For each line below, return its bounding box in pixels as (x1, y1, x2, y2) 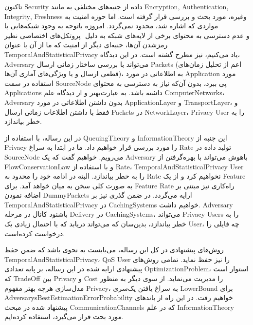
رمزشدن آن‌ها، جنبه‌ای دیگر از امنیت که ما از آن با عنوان (4, 40, 168, 50)
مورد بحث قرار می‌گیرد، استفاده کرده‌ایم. (4, 311, 124, 322)
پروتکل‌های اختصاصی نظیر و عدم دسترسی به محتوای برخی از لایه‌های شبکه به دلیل (4, 30, 250, 40)
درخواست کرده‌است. (4, 228, 65, 238)
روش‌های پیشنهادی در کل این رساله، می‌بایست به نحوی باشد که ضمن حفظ (4, 244, 224, 255)
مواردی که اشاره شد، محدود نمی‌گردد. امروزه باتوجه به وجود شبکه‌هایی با (4, 20, 218, 31)
